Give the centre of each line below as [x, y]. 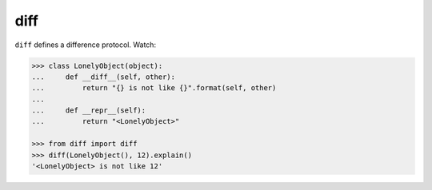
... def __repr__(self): [89, 111]
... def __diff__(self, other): [104, 77]
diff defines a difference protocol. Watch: [85, 45]
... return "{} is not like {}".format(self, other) [154, 88]
